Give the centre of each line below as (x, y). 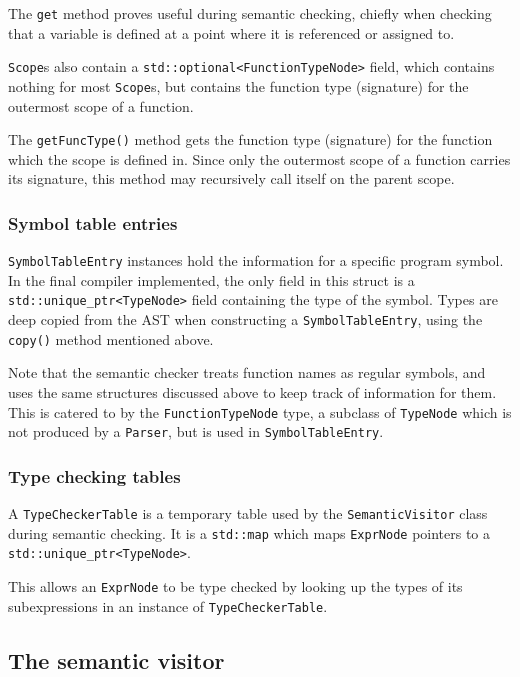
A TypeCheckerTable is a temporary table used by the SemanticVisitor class (248, 513)
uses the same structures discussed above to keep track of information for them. (252, 392)
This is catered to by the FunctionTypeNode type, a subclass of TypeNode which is (260, 411)
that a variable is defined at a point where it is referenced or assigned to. (231, 32)
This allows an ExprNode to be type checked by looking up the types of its (235, 586)
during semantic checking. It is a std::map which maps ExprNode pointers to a (249, 532)
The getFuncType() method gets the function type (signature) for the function (250, 139)
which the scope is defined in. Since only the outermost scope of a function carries (259, 158)
